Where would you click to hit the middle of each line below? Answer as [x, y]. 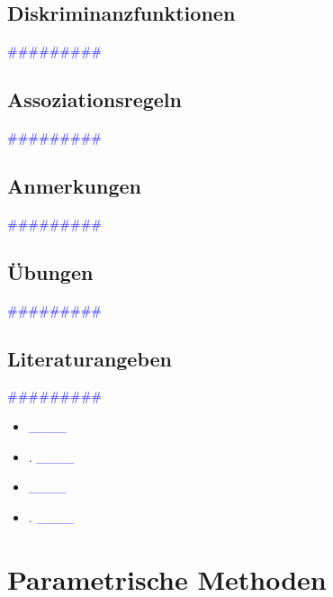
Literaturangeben [90, 358]
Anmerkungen [74, 185]
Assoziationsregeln [94, 99]
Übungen [50, 271]
